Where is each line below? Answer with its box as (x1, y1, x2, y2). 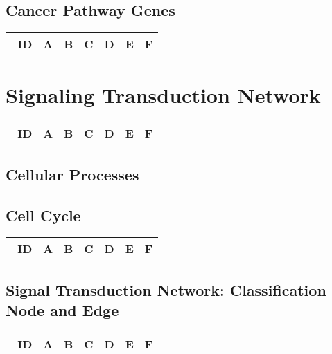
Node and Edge (6, 299, 119, 321)
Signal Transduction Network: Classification (6, 279, 326, 300)
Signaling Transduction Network (6, 81, 321, 109)
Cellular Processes (6, 163, 139, 185)
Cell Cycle (6, 204, 81, 225)
